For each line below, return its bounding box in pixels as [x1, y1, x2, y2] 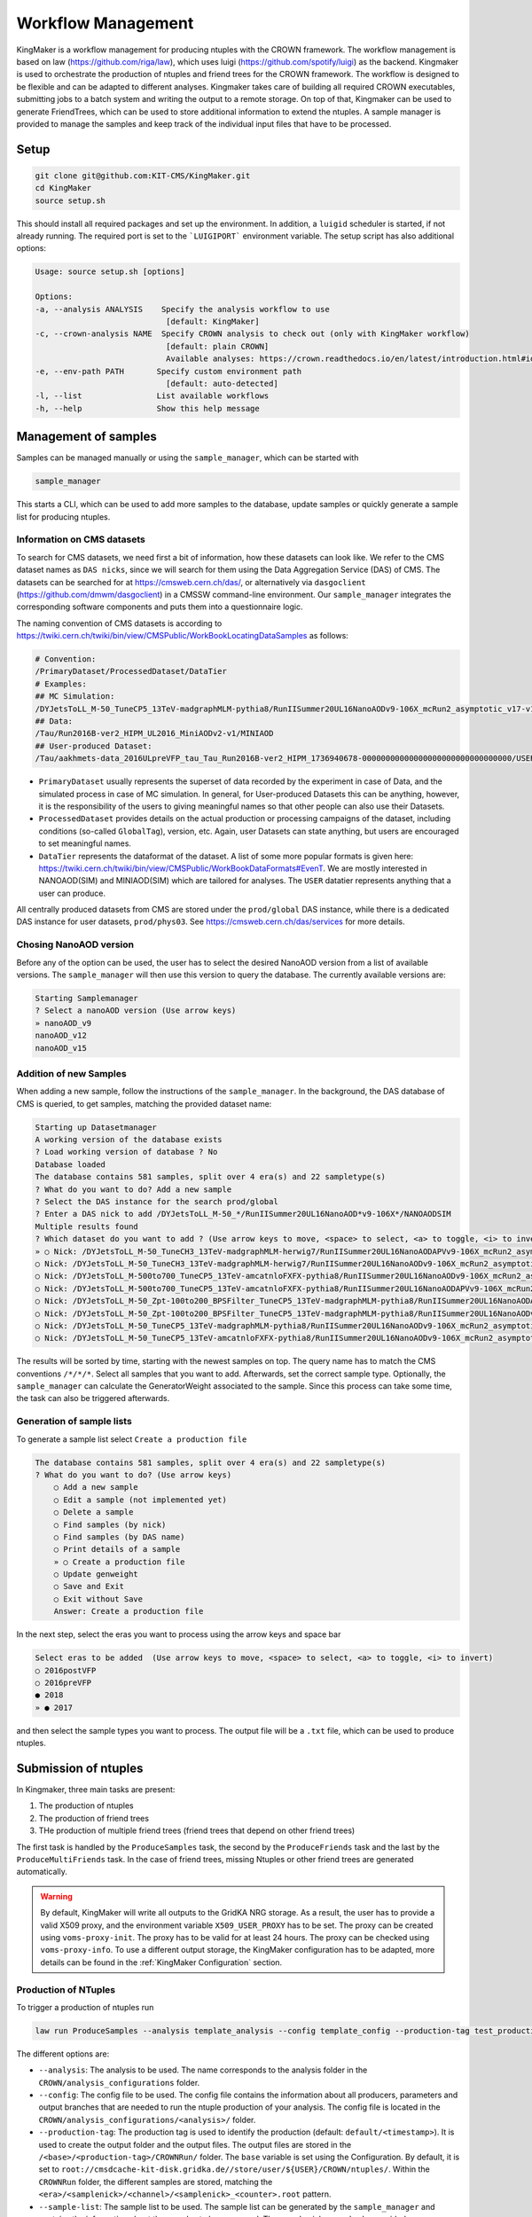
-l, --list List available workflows [35, 391, 270, 401]
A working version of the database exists [35, 1135, 223, 1145]
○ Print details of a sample [53, 1544, 181, 1555]
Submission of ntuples [16, 1760, 144, 1775]
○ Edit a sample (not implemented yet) [53, 1494, 228, 1505]
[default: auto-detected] [165, 378, 278, 388]
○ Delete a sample [53, 1508, 134, 1517]
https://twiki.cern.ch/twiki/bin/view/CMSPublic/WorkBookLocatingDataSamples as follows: [16, 631, 349, 641]
